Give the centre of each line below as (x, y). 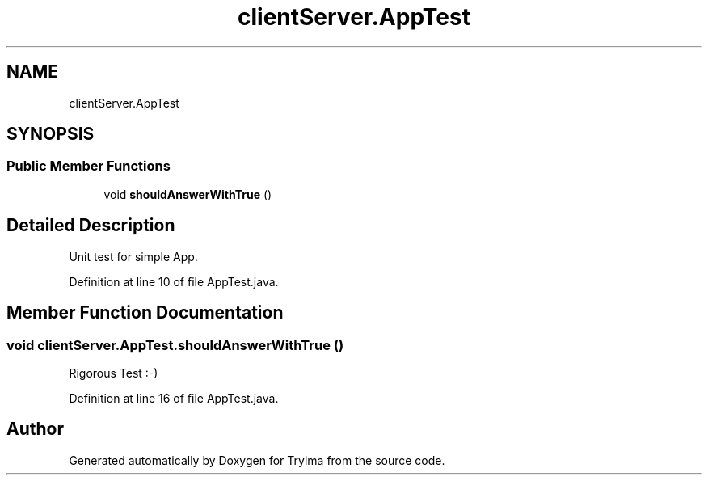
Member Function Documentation (145, 313)
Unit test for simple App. (133, 256)
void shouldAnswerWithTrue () (188, 194)
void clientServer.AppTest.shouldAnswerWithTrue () (175, 345)
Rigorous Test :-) (114, 373)
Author (35, 429)
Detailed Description (91, 226)
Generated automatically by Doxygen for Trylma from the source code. (257, 460)
